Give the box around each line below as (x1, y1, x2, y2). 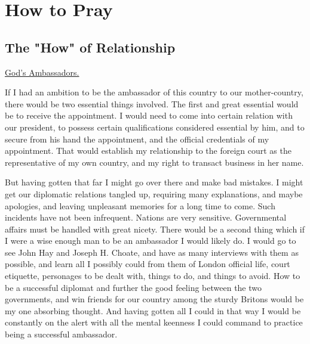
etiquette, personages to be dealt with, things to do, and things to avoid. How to (5, 269, 300, 282)
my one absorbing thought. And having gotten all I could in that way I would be (5, 304, 301, 317)
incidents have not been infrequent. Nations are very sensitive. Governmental (5, 211, 287, 224)
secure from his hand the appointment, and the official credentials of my (5, 132, 269, 145)
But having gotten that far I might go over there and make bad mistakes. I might (5, 176, 303, 188)
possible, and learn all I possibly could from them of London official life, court (5, 258, 290, 270)
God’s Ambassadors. (5, 66, 79, 78)
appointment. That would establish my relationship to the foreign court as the (5, 144, 291, 157)
